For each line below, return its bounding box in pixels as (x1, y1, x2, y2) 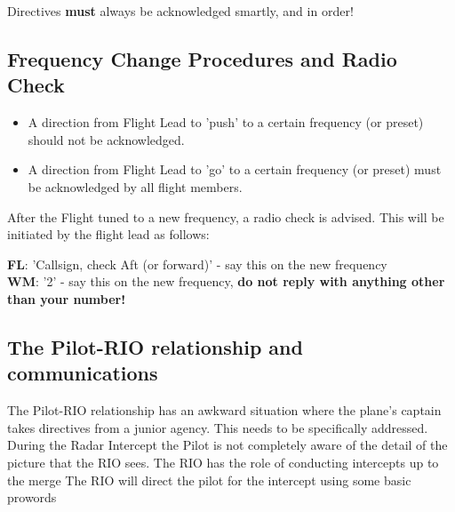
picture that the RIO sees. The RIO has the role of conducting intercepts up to (7, 452, 439, 471)
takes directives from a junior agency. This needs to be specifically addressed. (7, 418, 428, 436)
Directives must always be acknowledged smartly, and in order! (7, 2, 354, 20)
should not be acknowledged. (28, 130, 185, 148)
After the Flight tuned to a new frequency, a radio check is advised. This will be (7, 207, 444, 226)
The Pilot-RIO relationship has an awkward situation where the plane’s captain (7, 401, 442, 420)
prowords (7, 488, 57, 507)
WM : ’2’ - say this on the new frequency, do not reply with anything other (7, 272, 445, 291)
